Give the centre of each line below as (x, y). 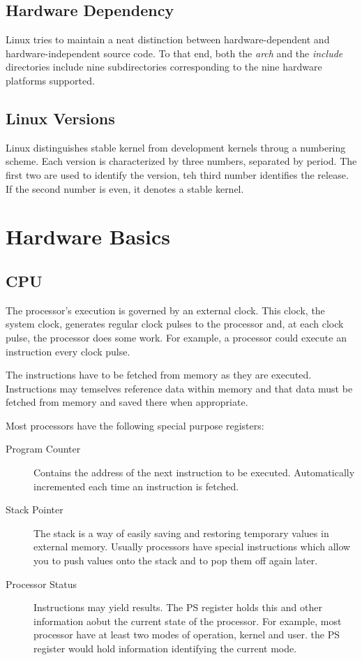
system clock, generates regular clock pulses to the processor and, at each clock (175, 324)
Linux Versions (60, 118)
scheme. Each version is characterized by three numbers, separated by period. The (181, 161)
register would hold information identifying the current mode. (165, 648)
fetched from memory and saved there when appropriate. (127, 402)
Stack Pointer (35, 509)
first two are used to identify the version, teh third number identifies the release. (177, 174)
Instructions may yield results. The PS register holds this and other (178, 607)
